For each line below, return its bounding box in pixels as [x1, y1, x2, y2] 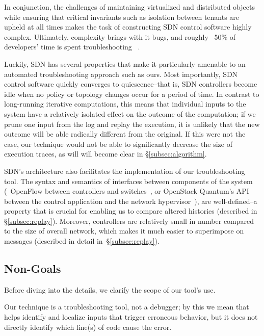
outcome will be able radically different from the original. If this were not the [4, 128, 246, 139]
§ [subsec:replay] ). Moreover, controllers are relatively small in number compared [4, 215, 254, 226]
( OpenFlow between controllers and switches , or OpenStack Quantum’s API [4, 186, 249, 196]
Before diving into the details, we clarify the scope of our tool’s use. [4, 284, 216, 295]
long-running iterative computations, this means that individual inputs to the [4, 98, 246, 109]
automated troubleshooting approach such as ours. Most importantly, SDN [4, 68, 238, 79]
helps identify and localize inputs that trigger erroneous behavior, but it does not [4, 312, 258, 322]
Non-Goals [4, 261, 61, 276]
